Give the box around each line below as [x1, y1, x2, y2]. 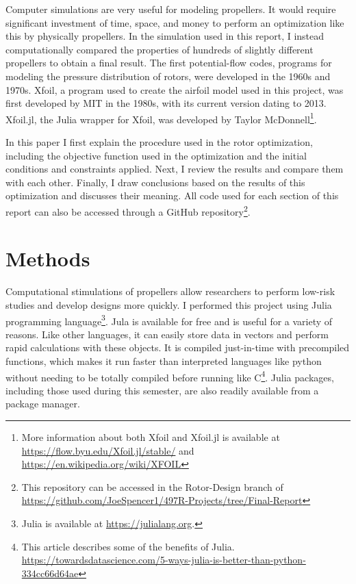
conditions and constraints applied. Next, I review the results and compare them [5, 162, 344, 176]
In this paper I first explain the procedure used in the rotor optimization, [5, 135, 313, 149]
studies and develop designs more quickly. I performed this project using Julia [5, 297, 332, 312]
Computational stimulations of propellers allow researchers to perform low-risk [5, 284, 335, 299]
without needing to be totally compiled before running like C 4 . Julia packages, [5, 368, 334, 384]
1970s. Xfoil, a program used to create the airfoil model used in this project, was [5, 82, 344, 97]
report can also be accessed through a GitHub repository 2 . [5, 202, 251, 218]
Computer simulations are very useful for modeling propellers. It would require [5, 2, 336, 16]
